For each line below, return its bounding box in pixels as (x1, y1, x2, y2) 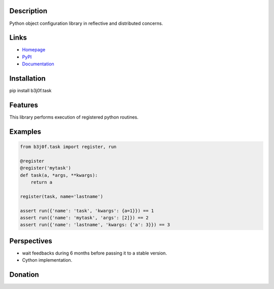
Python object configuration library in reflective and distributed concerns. (9, 20, 163, 26)
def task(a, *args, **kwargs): (20, 172, 98, 178)
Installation (9, 74, 46, 83)
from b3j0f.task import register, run (20, 144, 117, 150)
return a (30, 179, 53, 185)
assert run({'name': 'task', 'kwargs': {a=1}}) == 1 (20, 208, 154, 213)
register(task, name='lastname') (20, 193, 104, 199)
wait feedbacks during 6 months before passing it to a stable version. (22, 250, 167, 256)
